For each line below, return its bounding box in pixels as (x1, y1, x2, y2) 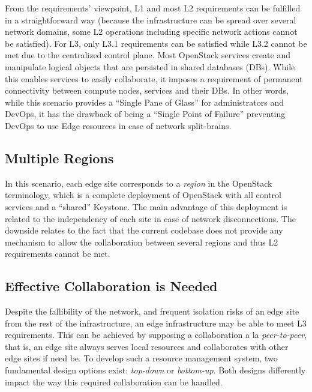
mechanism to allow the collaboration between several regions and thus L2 (5, 235, 278, 248)
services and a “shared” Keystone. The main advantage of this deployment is (5, 200, 287, 213)
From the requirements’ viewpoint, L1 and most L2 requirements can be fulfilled (5, 2, 301, 14)
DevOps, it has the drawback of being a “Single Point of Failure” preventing (5, 107, 286, 120)
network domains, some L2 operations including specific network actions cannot (5, 25, 298, 38)
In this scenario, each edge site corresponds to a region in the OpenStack (5, 176, 272, 189)
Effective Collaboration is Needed (5, 277, 218, 295)
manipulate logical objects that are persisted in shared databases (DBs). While (5, 60, 295, 73)
